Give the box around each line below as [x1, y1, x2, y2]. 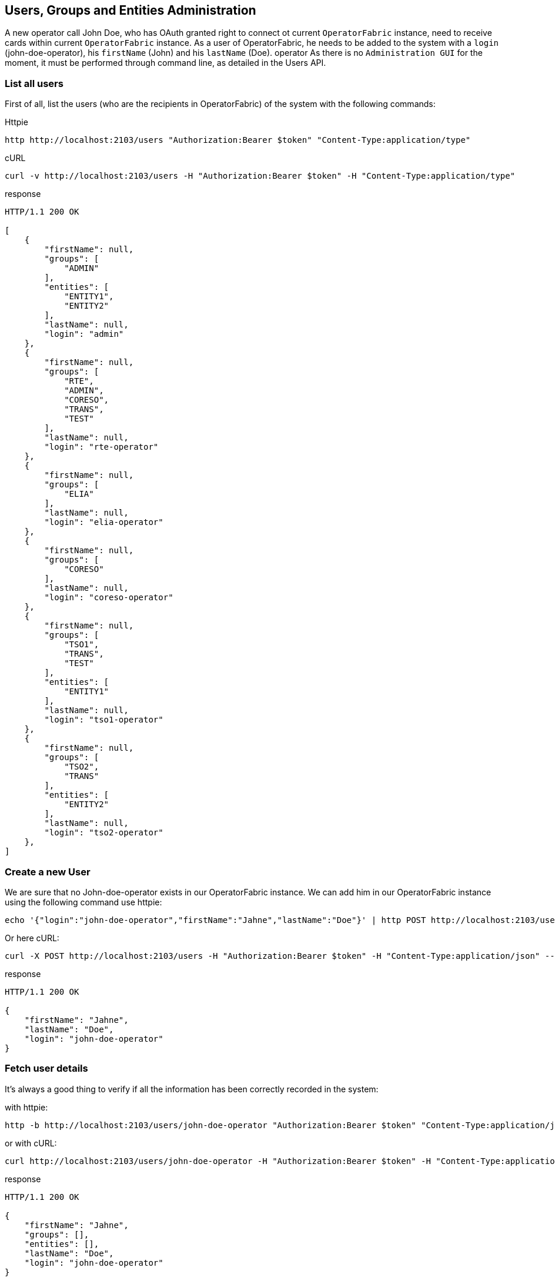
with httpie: [5, 1102, 48, 1112]
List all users [5, 77, 63, 89]
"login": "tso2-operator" [44, 828, 163, 838]
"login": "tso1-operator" [44, 715, 163, 725]
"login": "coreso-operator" [44, 593, 173, 603]
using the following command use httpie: [5, 897, 162, 907]
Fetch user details [5, 1062, 88, 1075]
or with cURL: [5, 1138, 57, 1148]
